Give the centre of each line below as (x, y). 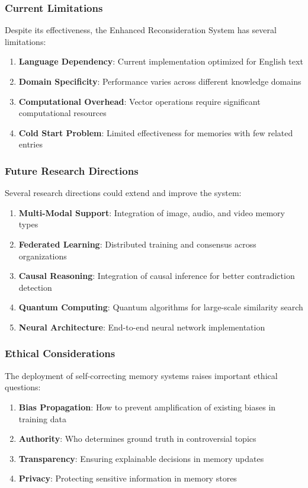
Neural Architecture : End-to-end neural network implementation (142, 327)
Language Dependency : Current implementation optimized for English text (161, 61)
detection (35, 287)
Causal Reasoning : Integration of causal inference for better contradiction (157, 276)
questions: (23, 387)
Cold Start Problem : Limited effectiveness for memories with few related (156, 132)
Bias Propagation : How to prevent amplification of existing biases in (147, 407)
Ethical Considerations (60, 353)
